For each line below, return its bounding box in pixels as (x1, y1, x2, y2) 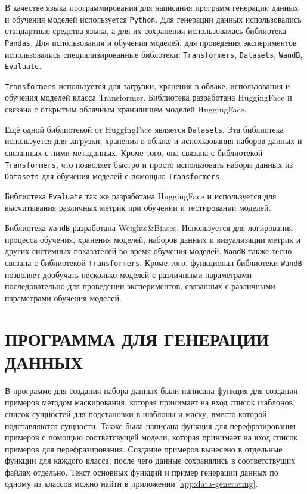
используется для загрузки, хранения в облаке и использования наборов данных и (5, 135, 302, 147)
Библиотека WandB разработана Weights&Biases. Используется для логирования (5, 221, 293, 234)
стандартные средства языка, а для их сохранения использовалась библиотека (5, 24, 286, 37)
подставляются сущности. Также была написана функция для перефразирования (5, 419, 296, 432)
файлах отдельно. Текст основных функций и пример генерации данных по (5, 465, 278, 478)
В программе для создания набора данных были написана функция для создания (5, 384, 297, 396)
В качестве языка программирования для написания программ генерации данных (5, 1, 299, 13)
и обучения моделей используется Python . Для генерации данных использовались (5, 12, 302, 25)
